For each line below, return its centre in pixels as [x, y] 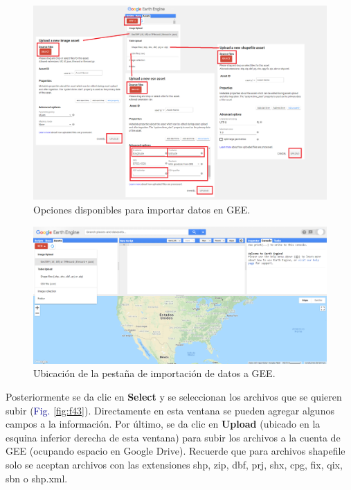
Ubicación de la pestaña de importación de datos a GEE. [154, 373]
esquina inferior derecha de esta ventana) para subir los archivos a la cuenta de [173, 437]
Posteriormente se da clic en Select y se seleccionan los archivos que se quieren [174, 397]
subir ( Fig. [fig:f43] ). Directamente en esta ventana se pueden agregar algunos [170, 410]
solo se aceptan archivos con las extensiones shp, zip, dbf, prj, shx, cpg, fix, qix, [174, 464]
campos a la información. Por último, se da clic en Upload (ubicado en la [163, 424]
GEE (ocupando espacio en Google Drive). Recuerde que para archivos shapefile [175, 451]
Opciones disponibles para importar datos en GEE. [142, 209]
